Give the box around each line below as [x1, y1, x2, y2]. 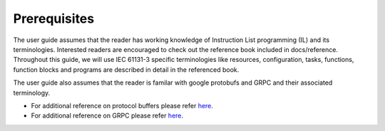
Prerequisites [13, 11, 95, 26]
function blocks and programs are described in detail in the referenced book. [13, 65, 240, 74]
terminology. [13, 88, 51, 97]
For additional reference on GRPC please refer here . [31, 111, 184, 120]
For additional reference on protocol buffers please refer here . [31, 101, 214, 110]
